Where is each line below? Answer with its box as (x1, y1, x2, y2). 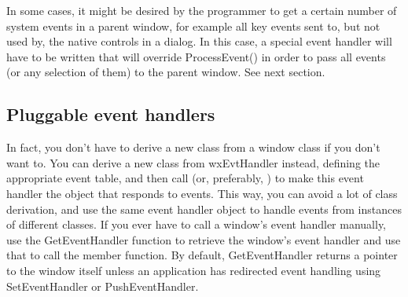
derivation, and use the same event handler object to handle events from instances (6, 200, 402, 217)
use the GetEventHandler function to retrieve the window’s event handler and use (6, 231, 401, 247)
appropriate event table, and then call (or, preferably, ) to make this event (6, 170, 364, 186)
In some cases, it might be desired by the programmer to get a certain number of (6, 2, 397, 18)
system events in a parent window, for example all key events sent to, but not (6, 17, 380, 34)
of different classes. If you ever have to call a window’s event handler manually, (6, 216, 386, 233)
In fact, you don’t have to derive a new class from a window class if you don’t (6, 139, 380, 156)
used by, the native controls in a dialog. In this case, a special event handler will (6, 33, 392, 49)
